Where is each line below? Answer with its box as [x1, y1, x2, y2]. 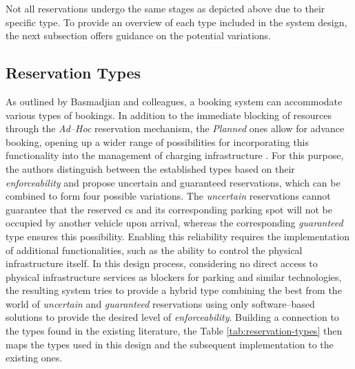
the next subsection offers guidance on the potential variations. [6, 28, 271, 43]
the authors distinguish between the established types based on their [6, 161, 295, 176]
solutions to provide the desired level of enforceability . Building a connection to [6, 310, 339, 324]
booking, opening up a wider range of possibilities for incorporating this [6, 134, 310, 149]
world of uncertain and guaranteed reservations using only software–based [6, 296, 315, 310]
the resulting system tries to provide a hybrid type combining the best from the [6, 283, 342, 297]
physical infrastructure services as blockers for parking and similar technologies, [6, 269, 342, 284]
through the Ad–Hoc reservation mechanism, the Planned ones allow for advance [6, 121, 345, 136]
